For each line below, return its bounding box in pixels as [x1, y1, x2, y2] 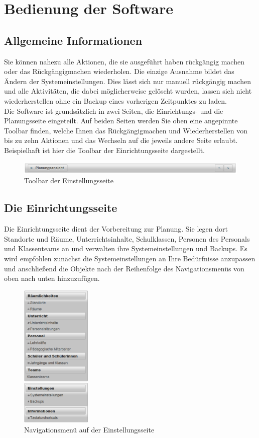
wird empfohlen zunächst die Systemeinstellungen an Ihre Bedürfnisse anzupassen [4, 253, 255, 264]
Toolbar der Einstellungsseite [24, 175, 113, 186]
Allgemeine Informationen [4, 32, 143, 48]
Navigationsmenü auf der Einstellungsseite [24, 424, 155, 434]
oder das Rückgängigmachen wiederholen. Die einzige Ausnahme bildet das [4, 66, 234, 77]
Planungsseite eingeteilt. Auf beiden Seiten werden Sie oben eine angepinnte [4, 115, 238, 126]
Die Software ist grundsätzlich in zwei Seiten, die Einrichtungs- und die [4, 105, 223, 116]
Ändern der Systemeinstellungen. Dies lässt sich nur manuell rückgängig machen [4, 76, 251, 86]
